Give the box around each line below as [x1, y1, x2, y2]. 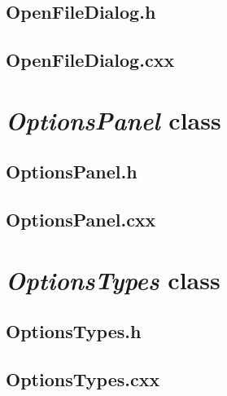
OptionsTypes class [6, 262, 220, 297]
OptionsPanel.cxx [6, 207, 156, 232]
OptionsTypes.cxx [6, 367, 160, 392]
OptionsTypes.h [6, 319, 142, 344]
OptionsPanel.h [6, 159, 138, 184]
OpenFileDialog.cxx [6, 47, 175, 73]
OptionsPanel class [6, 103, 221, 137]
